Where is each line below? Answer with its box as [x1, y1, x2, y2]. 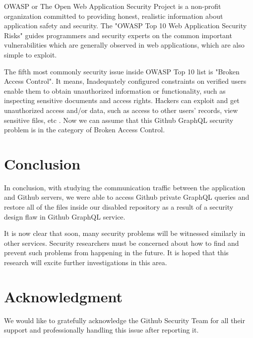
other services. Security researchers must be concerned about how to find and [4, 237, 239, 248]
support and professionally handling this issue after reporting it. [4, 325, 199, 335]
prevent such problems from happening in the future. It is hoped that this [4, 247, 229, 258]
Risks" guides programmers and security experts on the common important [4, 30, 232, 40]
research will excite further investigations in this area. [4, 257, 167, 267]
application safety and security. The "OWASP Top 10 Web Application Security [4, 20, 247, 31]
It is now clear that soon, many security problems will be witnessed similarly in [4, 228, 246, 238]
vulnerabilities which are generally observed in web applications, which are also [4, 40, 245, 50]
